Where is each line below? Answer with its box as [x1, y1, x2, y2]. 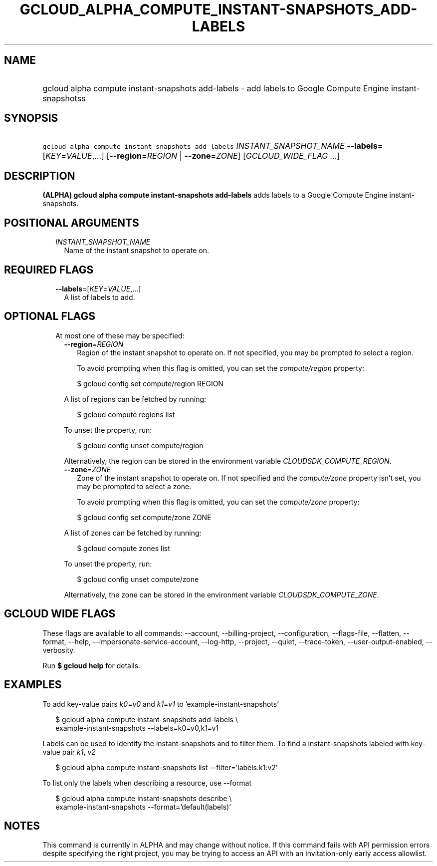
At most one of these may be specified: [55, 331, 185, 340]
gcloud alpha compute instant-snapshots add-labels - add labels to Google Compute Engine [42, 83, 389, 93]
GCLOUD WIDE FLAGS [4, 607, 116, 620]
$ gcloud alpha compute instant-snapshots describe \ [55, 794, 232, 803]
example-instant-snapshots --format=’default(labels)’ [55, 802, 231, 811]
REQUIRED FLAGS [4, 263, 94, 276]
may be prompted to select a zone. [77, 482, 192, 491]
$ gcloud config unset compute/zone [77, 575, 199, 583]
